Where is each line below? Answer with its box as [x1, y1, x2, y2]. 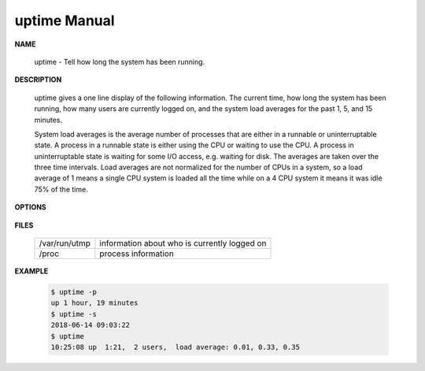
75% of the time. [34, 184, 88, 194]
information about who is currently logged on [99, 238, 267, 249]
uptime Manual [14, 12, 115, 29]
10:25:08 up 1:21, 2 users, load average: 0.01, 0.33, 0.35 [50, 343, 301, 351]
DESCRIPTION [14, 75, 62, 84]
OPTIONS [14, 202, 46, 212]
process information [99, 248, 175, 259]
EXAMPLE [14, 266, 49, 276]
